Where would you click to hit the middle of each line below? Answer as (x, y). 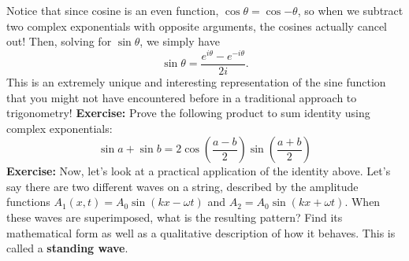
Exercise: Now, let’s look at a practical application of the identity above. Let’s (199, 171)
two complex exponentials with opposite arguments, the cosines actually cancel (197, 26)
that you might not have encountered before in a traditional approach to (182, 97)
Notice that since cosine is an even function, (113, 10)
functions (28, 202)
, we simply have (180, 41)
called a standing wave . (67, 248)
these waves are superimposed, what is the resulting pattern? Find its (175, 217)
